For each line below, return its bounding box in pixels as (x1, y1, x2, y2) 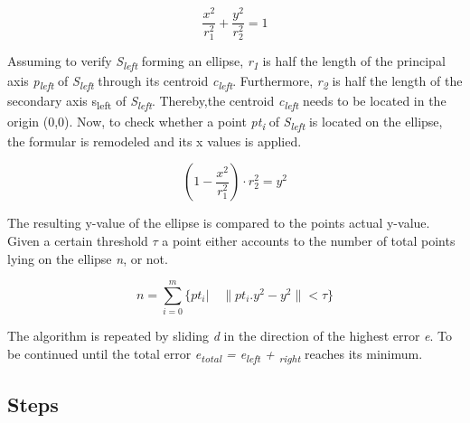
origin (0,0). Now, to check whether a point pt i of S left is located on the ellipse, (7, 111, 443, 133)
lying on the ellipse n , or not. (7, 249, 168, 268)
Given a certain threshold (7, 230, 148, 249)
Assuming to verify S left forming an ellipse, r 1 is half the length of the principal (7, 52, 446, 73)
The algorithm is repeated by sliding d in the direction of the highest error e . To (7, 326, 453, 345)
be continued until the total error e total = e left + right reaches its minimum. (7, 343, 423, 365)
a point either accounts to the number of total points (162, 230, 456, 249)
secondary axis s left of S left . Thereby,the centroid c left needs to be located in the (7, 91, 446, 113)
